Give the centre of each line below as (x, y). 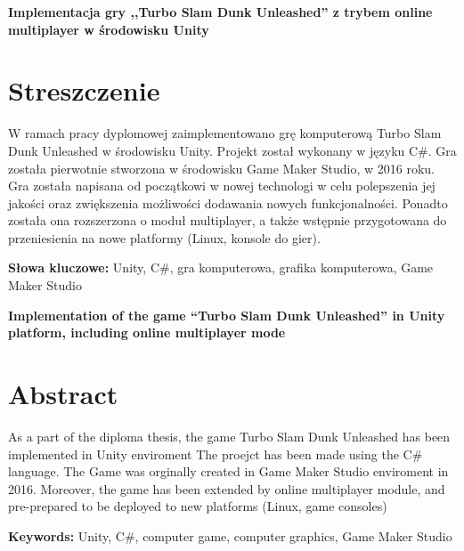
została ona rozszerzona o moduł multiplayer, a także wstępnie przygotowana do (228, 220)
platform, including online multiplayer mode (147, 332)
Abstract (63, 394)
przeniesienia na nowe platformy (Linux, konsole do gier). (164, 237)
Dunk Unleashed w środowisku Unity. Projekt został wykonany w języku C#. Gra (232, 150)
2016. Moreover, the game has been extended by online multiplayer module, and (227, 488)
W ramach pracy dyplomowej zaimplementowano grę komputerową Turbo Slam (225, 133)
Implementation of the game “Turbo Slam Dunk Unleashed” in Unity (227, 315)
